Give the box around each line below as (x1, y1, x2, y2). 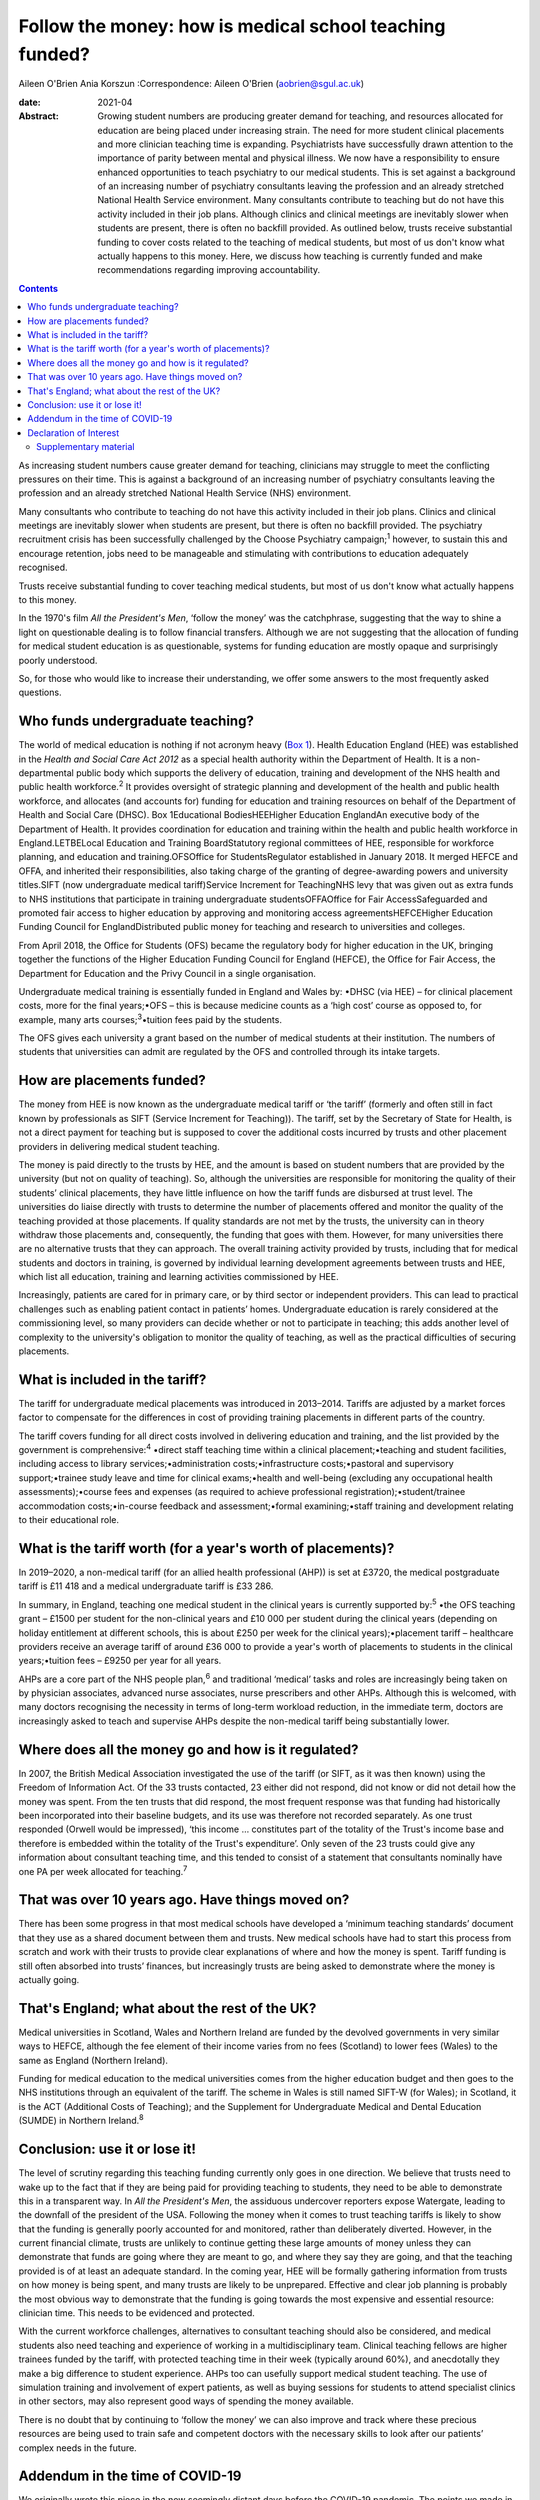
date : (18, 96, 41, 108)
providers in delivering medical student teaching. (18, 1140, 220, 1152)
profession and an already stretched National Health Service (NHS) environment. (18, 487, 352, 499)
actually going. (18, 1973, 80, 1985)
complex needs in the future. (18, 2441, 137, 2454)
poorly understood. (18, 654, 98, 666)
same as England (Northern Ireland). (18, 2054, 169, 2066)
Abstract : (18, 110, 59, 122)
